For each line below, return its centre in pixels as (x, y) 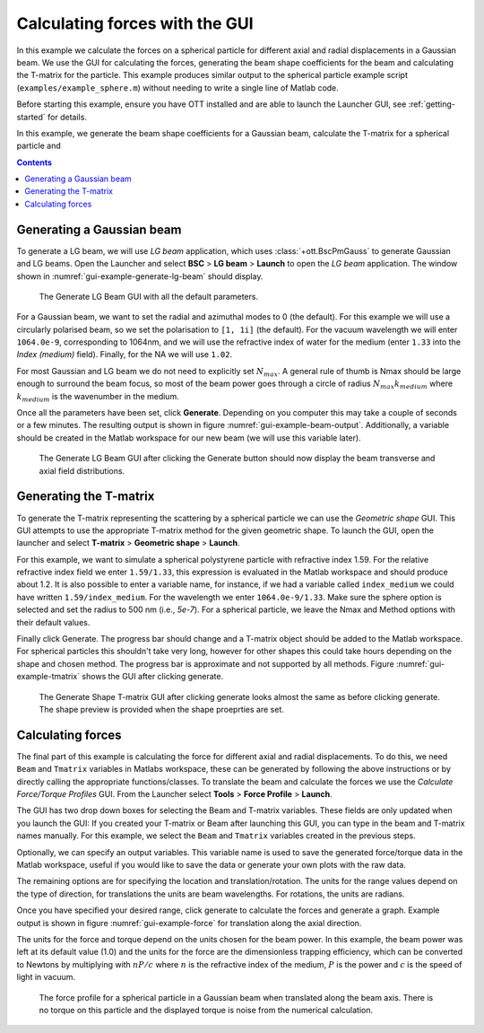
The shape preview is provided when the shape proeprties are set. (161, 709)
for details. (67, 117)
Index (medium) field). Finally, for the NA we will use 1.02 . (125, 355)
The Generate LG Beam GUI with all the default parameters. (149, 296)
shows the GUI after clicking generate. (153, 677)
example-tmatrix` (48, 677)
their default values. (53, 622)
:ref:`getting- (432, 104)
